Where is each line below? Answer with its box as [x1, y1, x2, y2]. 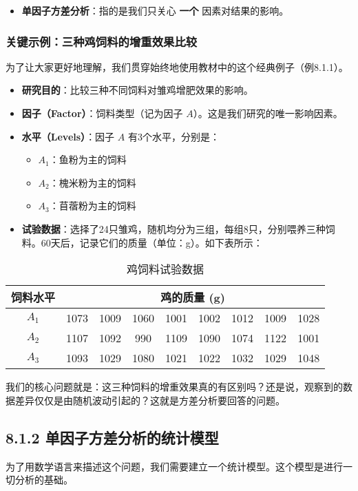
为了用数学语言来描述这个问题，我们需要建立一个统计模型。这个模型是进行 [6, 459, 343, 473]
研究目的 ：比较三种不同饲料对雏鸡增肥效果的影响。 [21, 83, 253, 97]
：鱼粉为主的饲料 [49, 152, 127, 167]
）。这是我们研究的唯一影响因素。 [193, 106, 343, 120]
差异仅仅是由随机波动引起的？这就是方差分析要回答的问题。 [14, 393, 285, 407]
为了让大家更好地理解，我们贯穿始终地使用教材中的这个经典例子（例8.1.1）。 [6, 59, 348, 74]
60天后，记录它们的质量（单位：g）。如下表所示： [41, 235, 263, 249]
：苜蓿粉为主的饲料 [49, 198, 136, 213]
